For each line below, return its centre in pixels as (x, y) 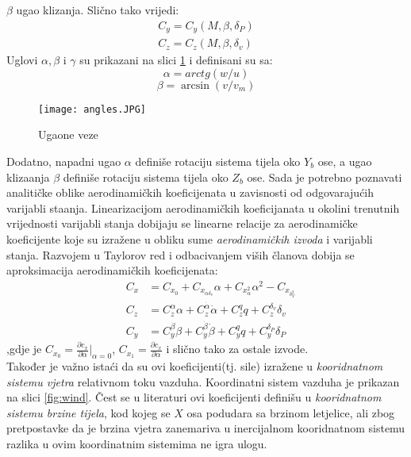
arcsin (196, 85)
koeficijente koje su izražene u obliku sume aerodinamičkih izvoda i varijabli (190, 238)
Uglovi (22, 60)
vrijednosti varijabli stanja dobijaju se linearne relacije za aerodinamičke (182, 223)
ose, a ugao (345, 161)
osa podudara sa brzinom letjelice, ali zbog (291, 412)
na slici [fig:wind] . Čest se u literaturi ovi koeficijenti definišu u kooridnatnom (194, 397)
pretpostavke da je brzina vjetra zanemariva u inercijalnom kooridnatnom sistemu (206, 428)
